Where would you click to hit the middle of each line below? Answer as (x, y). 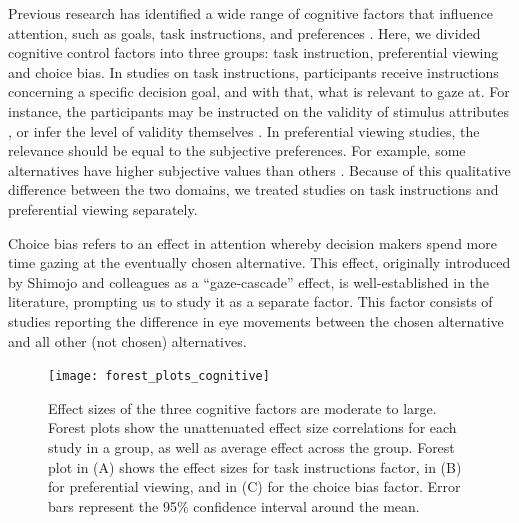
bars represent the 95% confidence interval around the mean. (234, 505)
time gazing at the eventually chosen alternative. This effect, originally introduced (259, 262)
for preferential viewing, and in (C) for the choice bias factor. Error (254, 486)
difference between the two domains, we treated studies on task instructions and (253, 189)
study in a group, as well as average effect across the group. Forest (251, 446)
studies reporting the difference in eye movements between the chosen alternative (256, 320)
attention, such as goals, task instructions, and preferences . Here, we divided (244, 32)
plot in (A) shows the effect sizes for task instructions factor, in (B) (255, 466)
